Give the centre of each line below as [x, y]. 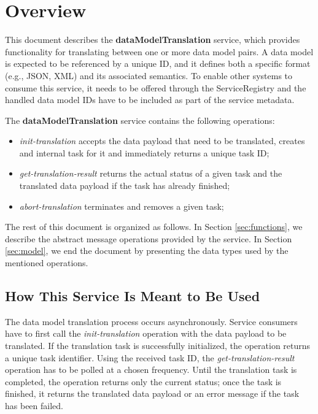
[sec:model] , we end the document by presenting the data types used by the [147, 251]
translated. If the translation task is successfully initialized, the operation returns [158, 346]
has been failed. [34, 405]
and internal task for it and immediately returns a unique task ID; [144, 152]
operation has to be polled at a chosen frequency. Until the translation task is [151, 370]
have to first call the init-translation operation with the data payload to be [146, 333]
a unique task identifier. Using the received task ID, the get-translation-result [150, 357]
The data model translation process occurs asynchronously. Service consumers [151, 321]
